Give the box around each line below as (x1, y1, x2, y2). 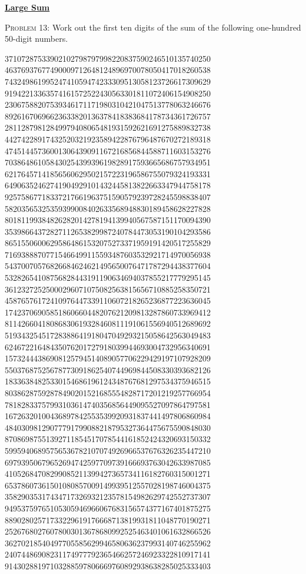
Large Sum (5, 1, 50, 13)
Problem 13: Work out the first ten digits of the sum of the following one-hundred (5, 21, 301, 33)
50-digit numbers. (5, 32, 68, 45)
